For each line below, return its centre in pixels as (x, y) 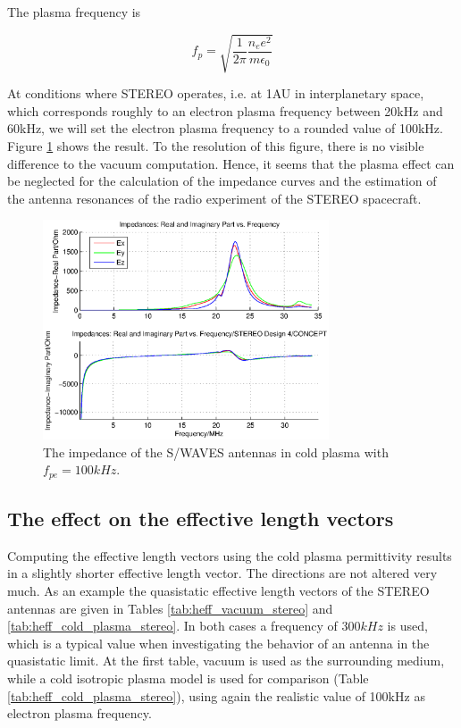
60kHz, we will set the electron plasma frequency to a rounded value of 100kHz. (225, 128)
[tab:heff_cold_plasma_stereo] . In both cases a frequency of (172, 626)
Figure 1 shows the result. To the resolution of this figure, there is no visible (216, 145)
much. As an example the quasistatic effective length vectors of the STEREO (218, 590)
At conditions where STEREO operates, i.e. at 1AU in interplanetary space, (216, 93)
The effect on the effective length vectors (201, 518)
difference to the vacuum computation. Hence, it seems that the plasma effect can (231, 163)
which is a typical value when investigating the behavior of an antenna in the (218, 643)
